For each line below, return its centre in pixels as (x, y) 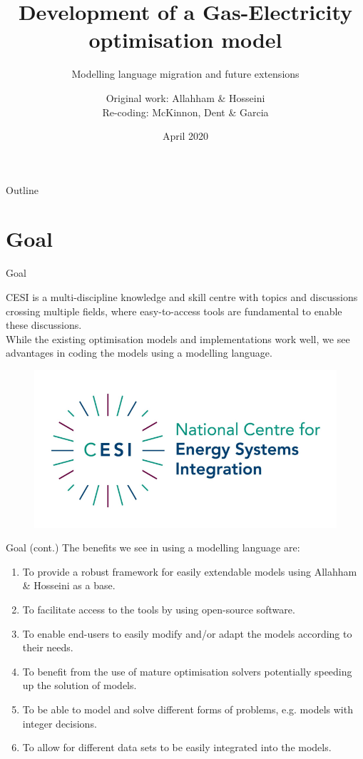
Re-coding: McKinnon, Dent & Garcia (185, 112)
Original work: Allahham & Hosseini (185, 97)
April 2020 (185, 136)
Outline (22, 189)
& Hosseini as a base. (69, 585)
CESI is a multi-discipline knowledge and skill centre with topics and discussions (182, 297)
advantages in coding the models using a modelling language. (139, 353)
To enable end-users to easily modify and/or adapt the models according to (187, 633)
